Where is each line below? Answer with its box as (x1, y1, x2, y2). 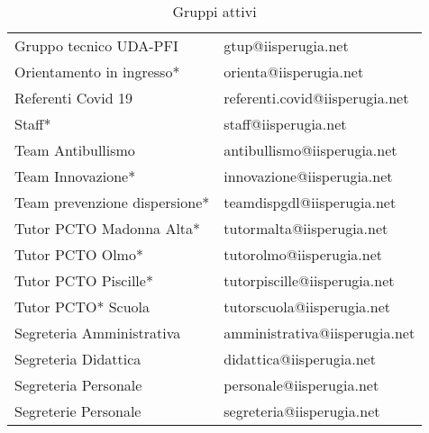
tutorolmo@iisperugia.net (224, 244, 383, 265)
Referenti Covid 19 (14, 87, 132, 108)
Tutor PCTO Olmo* (14, 244, 143, 265)
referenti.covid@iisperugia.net (224, 87, 409, 108)
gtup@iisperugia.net (224, 35, 349, 56)
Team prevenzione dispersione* (14, 192, 210, 212)
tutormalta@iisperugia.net (224, 218, 388, 239)
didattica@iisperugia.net (224, 348, 376, 369)
